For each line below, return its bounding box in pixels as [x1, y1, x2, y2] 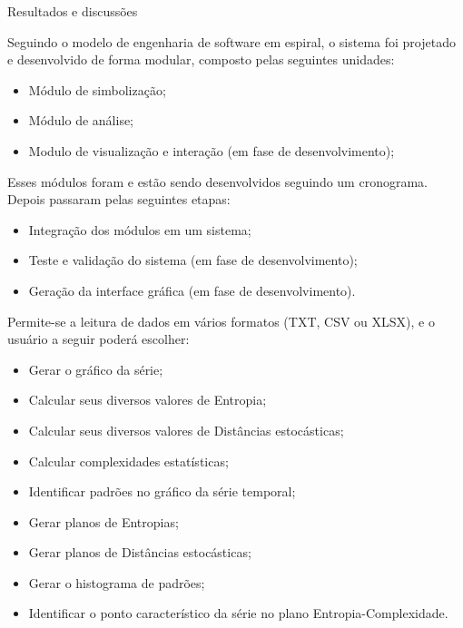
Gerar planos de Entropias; [28, 512, 179, 531]
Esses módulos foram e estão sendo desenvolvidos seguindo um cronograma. [7, 172, 428, 191]
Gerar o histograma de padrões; [28, 573, 205, 592]
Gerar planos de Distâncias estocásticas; [28, 543, 251, 562]
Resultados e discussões [7, 2, 138, 20]
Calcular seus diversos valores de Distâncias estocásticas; [28, 420, 344, 439]
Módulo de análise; [28, 111, 134, 130]
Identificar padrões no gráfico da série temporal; [28, 482, 296, 501]
